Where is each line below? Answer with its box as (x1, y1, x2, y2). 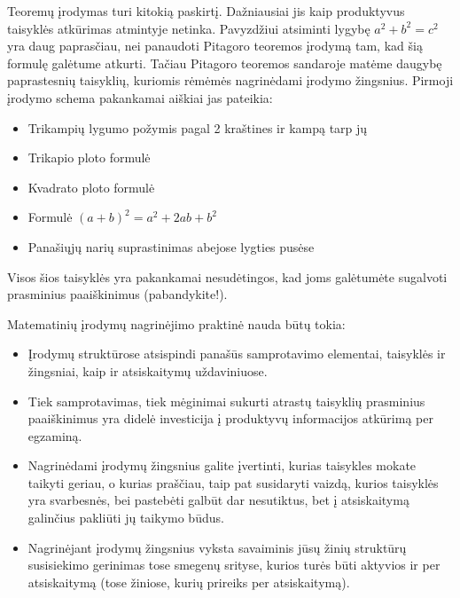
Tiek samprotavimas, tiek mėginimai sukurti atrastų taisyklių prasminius (27, 391, 425, 410)
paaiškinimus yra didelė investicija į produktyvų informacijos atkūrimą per (27, 409, 433, 428)
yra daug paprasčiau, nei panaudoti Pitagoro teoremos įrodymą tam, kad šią (7, 36, 423, 55)
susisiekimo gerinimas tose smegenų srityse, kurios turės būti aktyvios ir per (27, 555, 441, 574)
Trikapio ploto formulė (27, 148, 151, 167)
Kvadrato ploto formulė (27, 177, 155, 196)
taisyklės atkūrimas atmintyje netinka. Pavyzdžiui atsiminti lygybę (7, 19, 370, 37)
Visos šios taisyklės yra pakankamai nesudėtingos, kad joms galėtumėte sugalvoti (7, 267, 448, 286)
